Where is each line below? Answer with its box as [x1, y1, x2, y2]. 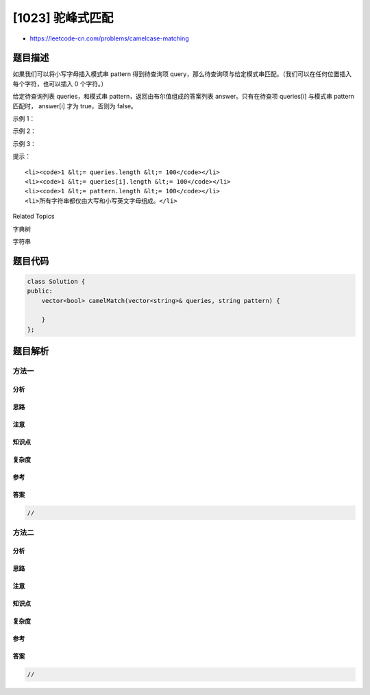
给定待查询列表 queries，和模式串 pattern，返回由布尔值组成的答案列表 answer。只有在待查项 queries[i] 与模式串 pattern [12, 93, 355, 101]
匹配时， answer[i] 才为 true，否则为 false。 [12, 101, 137, 110]
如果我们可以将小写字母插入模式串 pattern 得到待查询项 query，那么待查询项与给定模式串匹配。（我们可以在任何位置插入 [12, 70, 352, 78]
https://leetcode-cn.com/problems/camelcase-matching [29, 34, 189, 42]
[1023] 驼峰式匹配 [12, 10, 114, 25]
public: [27, 287, 53, 295]
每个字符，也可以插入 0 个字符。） [12, 80, 108, 88]
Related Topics [12, 212, 55, 221]
